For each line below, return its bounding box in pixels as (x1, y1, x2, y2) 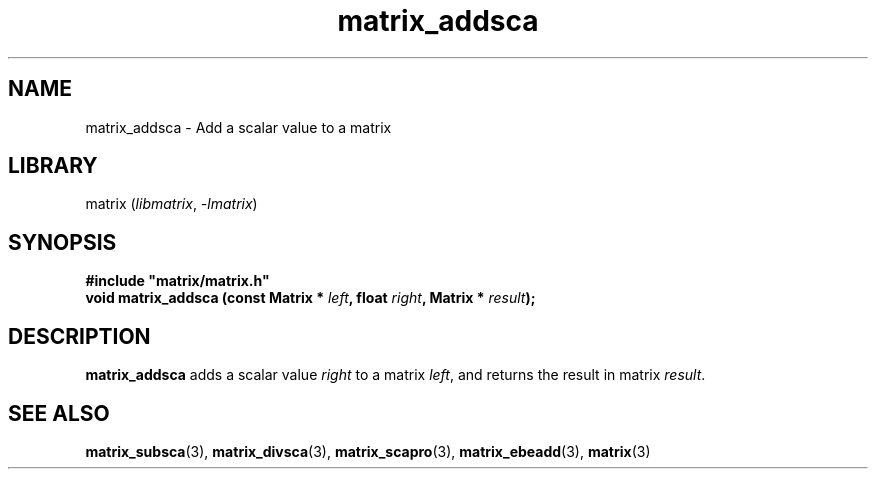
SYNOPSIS (8, 229, 117, 255)
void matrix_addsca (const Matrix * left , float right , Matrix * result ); (85, 289, 536, 307)
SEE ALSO (8, 400, 110, 426)
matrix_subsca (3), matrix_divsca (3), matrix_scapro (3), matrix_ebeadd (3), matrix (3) (85, 442, 651, 460)
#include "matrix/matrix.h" (85, 272, 270, 290)
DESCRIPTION (8, 323, 151, 349)
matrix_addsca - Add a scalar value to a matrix (85, 118, 392, 136)
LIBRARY (8, 153, 98, 179)
